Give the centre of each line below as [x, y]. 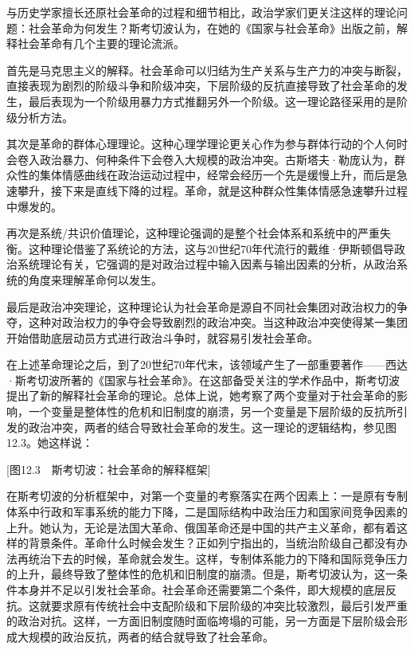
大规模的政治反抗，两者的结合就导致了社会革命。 [145, 636]
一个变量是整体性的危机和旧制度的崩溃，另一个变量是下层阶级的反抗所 [212, 411]
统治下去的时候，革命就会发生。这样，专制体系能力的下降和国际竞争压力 [218, 558]
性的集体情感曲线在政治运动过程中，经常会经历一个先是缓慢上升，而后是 [207, 175]
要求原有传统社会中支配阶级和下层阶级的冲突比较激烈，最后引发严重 [229, 605]
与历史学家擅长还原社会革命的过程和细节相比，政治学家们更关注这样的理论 [201, 12]
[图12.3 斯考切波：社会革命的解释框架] [109, 469]
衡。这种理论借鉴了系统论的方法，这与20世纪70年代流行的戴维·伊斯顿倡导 [200, 248]
